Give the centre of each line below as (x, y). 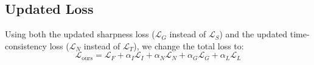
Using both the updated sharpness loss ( (80, 34)
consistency (26, 45)
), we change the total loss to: (189, 45)
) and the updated (253, 34)
